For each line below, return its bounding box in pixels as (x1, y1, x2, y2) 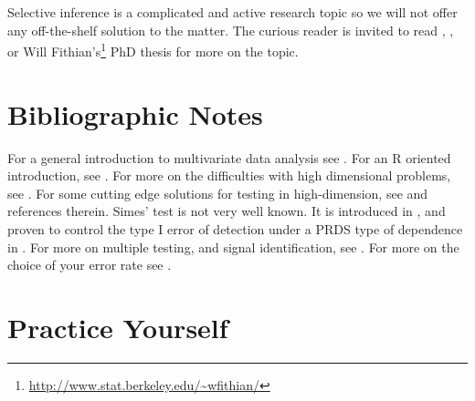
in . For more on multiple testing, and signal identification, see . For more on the (7, 237, 459, 256)
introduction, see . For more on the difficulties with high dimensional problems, (7, 166, 451, 185)
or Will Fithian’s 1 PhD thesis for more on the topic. (7, 39, 299, 60)
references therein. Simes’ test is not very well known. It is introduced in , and (7, 201, 446, 221)
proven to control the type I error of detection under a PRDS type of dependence (7, 219, 463, 238)
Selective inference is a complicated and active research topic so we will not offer (7, 3, 458, 21)
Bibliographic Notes (7, 95, 263, 132)
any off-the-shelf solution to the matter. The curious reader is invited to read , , (7, 20, 454, 39)
